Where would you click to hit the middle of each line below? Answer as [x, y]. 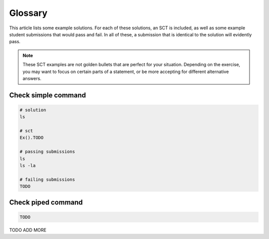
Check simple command [48, 95]
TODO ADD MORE [28, 230]
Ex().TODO [32, 138]
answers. [32, 78]
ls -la [28, 166]
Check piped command [46, 202]
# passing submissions [47, 152]
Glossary [28, 13]
